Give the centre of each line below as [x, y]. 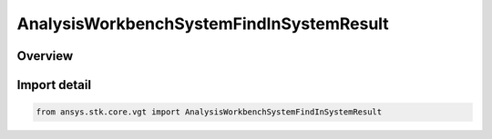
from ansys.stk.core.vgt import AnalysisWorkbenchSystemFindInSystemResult [209, 112]
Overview [45, 56]
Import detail [54, 85]
